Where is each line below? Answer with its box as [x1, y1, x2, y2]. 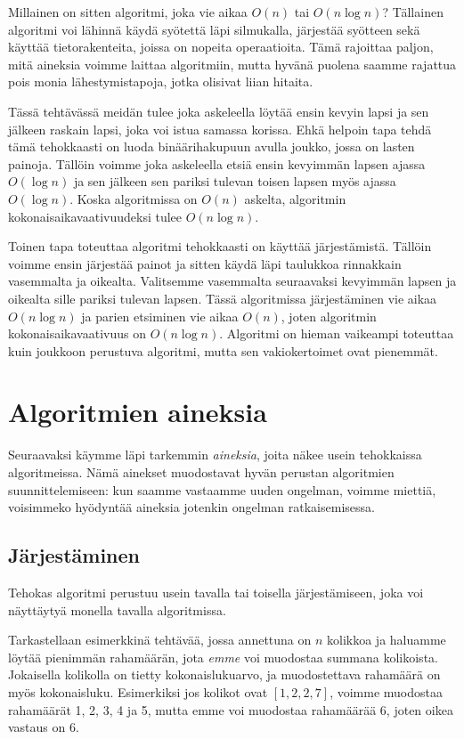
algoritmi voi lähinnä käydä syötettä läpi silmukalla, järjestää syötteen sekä [8, 20, 420, 38]
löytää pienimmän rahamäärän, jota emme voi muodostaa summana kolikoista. [8, 647, 438, 666]
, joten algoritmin [281, 306, 377, 325]
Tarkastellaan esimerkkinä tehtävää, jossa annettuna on [8, 630, 312, 649]
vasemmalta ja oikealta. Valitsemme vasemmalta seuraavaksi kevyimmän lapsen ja [8, 272, 457, 290]
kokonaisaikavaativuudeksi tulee [8, 207, 183, 225]
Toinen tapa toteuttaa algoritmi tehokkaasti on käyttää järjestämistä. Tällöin [8, 237, 432, 256]
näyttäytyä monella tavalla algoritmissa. [8, 600, 226, 619]
